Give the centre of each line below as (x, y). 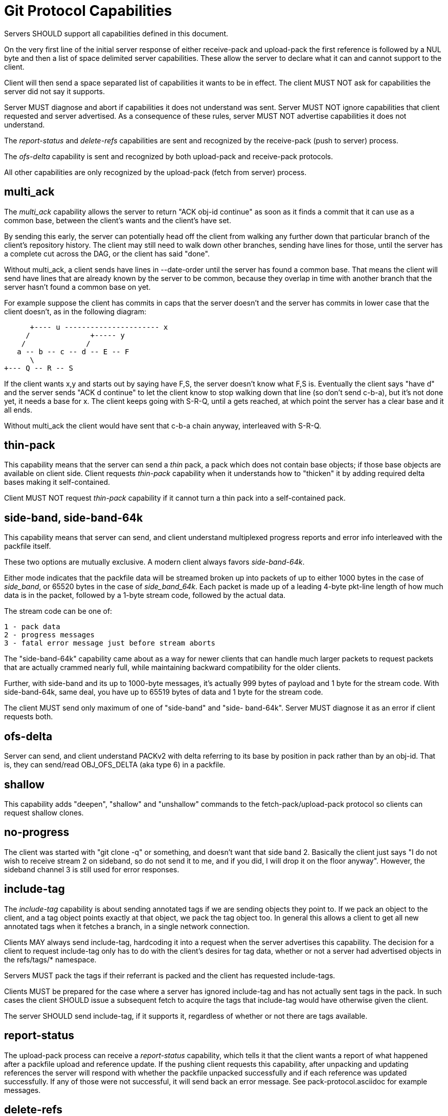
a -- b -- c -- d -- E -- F (73, 351)
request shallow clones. (44, 812)
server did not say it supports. (54, 91)
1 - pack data (32, 627)
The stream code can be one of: (58, 611)
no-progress (37, 832)
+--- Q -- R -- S (39, 368)
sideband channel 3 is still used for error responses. (92, 869)
